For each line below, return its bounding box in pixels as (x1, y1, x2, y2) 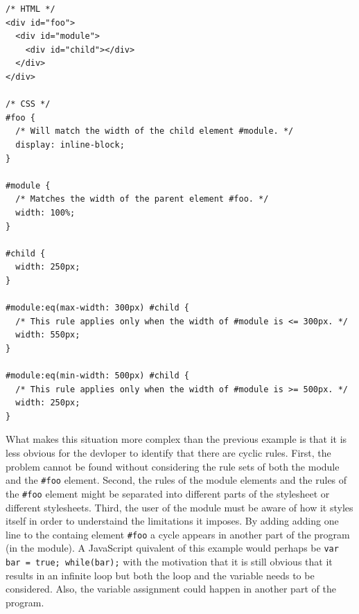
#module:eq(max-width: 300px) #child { (6, 303, 189, 313)
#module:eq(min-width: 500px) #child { (6, 371, 189, 381)
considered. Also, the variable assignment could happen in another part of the (6, 581, 336, 596)
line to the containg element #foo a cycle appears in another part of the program (6, 527, 350, 541)
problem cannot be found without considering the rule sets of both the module (6, 459, 340, 473)
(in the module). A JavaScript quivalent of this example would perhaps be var (6, 541, 339, 555)
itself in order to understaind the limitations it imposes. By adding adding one (6, 514, 339, 528)
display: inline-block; (15, 139, 125, 150)
